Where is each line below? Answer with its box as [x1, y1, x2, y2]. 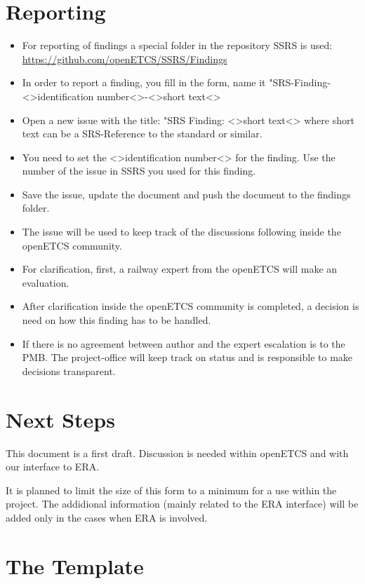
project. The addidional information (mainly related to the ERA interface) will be [6, 496, 359, 511]
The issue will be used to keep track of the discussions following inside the [22, 224, 341, 239]
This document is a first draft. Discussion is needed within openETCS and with [6, 445, 349, 460]
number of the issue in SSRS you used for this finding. [22, 163, 256, 178]
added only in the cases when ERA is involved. [6, 510, 208, 524]
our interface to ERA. [6, 459, 100, 474]
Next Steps [6, 405, 115, 433]
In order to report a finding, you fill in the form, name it [22, 75, 266, 90]
